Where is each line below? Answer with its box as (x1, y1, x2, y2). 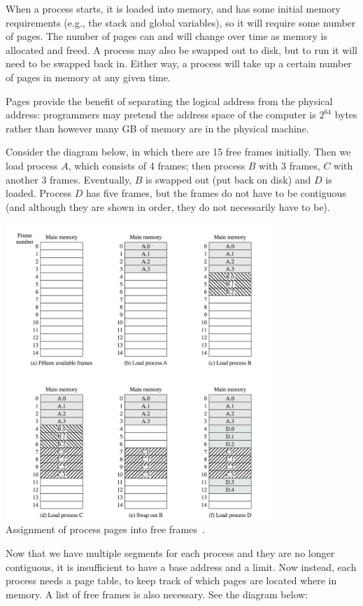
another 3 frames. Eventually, (6, 172, 132, 186)
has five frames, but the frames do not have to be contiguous (86, 186, 346, 200)
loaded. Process (6, 186, 72, 200)
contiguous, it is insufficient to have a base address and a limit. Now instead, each (6, 559, 357, 574)
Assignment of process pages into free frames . (6, 522, 205, 537)
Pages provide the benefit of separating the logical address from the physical (6, 93, 333, 108)
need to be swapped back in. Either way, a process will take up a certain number (6, 56, 352, 71)
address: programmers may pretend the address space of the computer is (6, 107, 316, 122)
